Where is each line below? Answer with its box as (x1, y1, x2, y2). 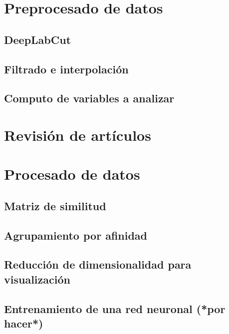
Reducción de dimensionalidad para (4, 257, 192, 272)
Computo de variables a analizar (4, 90, 175, 106)
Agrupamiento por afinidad (4, 227, 148, 243)
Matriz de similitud (4, 198, 106, 213)
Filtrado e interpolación (4, 61, 129, 76)
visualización (4, 271, 70, 287)
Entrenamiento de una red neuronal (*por (4, 301, 226, 316)
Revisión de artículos (4, 124, 151, 145)
